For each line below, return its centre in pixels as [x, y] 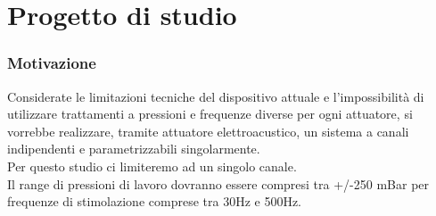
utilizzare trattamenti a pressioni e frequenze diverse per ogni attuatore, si [210, 114]
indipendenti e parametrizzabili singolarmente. [134, 149]
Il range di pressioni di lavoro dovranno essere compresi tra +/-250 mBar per [218, 183]
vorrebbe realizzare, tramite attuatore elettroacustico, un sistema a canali [208, 131]
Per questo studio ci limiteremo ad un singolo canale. [152, 166]
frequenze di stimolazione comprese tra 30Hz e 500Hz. [154, 201]
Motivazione [52, 63]
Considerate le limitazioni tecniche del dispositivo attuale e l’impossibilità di [216, 96]
